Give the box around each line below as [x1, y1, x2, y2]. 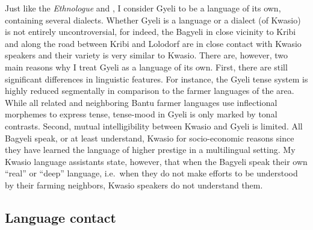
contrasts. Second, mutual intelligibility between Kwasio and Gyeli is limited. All [5, 119, 303, 132]
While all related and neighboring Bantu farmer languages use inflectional [5, 96, 277, 108]
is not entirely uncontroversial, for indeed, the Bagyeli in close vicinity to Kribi [5, 25, 296, 38]
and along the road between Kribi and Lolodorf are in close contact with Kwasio [5, 37, 302, 49]
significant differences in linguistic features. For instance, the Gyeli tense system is [5, 72, 308, 85]
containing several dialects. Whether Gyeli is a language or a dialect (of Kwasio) [5, 13, 301, 26]
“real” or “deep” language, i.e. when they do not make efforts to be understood [5, 167, 298, 179]
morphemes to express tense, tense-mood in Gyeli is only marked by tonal [5, 108, 277, 120]
